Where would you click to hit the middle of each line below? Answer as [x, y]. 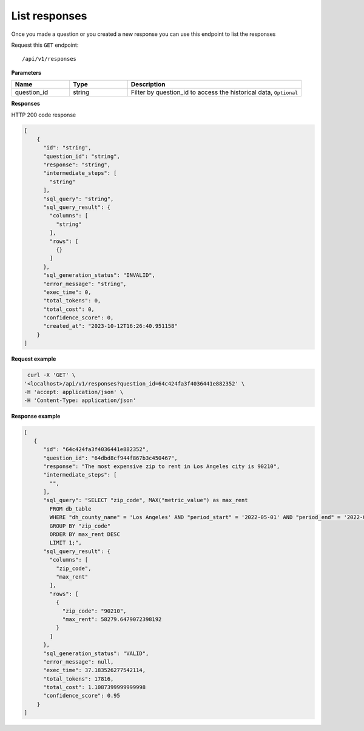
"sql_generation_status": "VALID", [96, 653]
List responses [49, 16]
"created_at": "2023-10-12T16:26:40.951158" [111, 326]
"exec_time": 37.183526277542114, [94, 670]
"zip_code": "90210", [94, 611]
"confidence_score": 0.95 [82, 696]
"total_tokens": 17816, [79, 679]
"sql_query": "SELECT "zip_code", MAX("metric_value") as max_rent [146, 500]
